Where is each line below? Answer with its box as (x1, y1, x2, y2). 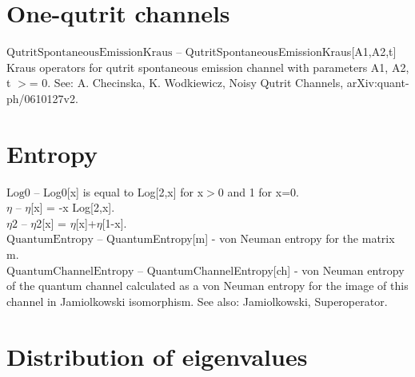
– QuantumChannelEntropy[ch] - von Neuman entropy (138, 261, 405, 278)
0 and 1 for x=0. (217, 183, 299, 200)
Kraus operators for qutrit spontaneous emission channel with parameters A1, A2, (6, 58, 409, 75)
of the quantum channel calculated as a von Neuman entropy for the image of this (6, 277, 409, 294)
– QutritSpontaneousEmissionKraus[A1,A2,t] (176, 43, 397, 60)
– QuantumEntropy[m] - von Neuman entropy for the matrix (97, 230, 395, 247)
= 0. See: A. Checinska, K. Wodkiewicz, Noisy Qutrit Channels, (29, 74, 344, 91)
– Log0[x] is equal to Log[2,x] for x (34, 183, 204, 200)
